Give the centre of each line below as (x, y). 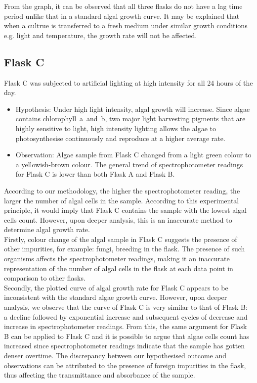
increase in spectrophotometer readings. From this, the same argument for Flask (126, 326)
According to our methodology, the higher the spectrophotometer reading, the (122, 190)
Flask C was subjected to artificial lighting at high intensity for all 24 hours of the (128, 82)
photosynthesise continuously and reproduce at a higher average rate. (120, 138)
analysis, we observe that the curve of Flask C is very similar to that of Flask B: (126, 307)
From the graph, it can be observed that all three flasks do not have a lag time (123, 6)
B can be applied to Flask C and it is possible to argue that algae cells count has (127, 336)
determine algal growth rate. (47, 229)
